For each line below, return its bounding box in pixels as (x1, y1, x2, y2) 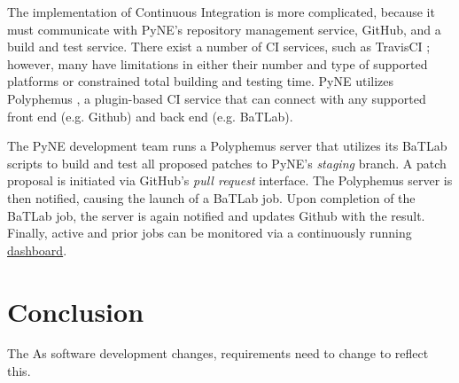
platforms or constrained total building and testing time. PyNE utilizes (7, 72, 394, 90)
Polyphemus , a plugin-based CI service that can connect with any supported (7, 89, 426, 107)
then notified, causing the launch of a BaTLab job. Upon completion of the (7, 188, 416, 207)
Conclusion (7, 293, 144, 329)
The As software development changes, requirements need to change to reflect (7, 344, 429, 363)
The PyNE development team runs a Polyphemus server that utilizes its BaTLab (7, 137, 447, 155)
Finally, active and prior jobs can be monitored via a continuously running (7, 223, 412, 242)
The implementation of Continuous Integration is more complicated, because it (7, 3, 435, 20)
